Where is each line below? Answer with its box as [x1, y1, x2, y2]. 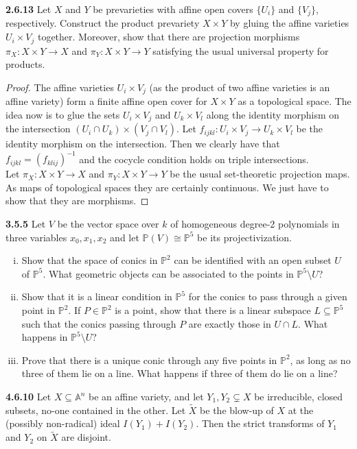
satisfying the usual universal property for [152, 43, 329, 58]
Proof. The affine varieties [5, 80, 114, 94]
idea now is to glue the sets [5, 107, 120, 121]
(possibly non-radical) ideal [5, 416, 120, 430]
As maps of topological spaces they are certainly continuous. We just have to [5, 180, 329, 194]
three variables [5, 230, 67, 244]
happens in [21, 330, 68, 344]
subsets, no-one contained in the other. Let [5, 402, 186, 417]
